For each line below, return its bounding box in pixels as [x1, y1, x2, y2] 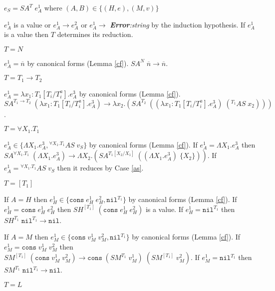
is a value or [13, 19, 51, 29]
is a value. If [145, 203, 184, 214]
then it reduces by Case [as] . [57, 162, 144, 173]
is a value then [4, 29, 49, 39]
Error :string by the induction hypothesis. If [110, 19, 246, 29]
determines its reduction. [57, 29, 133, 39]
